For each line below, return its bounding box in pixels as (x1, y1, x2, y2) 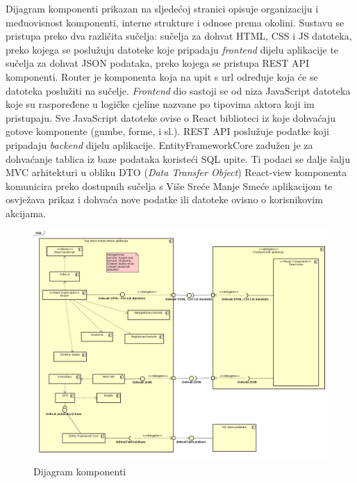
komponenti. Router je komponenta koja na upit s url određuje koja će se (6, 69, 318, 84)
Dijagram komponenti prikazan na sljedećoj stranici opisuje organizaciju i (6, 1, 319, 15)
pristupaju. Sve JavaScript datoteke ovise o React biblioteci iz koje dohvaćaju (6, 110, 336, 125)
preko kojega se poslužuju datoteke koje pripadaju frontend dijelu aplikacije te (6, 42, 339, 56)
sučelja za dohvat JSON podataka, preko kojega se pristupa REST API (6, 56, 310, 70)
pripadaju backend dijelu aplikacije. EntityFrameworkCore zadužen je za (6, 137, 313, 152)
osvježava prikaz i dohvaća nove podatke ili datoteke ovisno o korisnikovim (6, 192, 323, 207)
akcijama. (6, 205, 46, 220)
